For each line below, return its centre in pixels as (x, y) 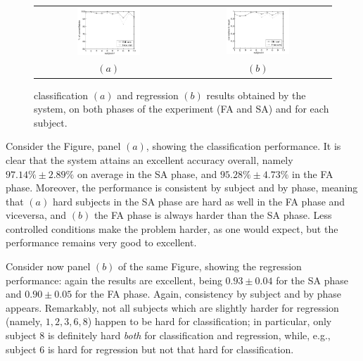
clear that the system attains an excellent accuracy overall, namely (149, 159)
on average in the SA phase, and (147, 173)
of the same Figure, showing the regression (210, 266)
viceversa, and (36, 215)
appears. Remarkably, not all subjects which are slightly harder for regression (172, 307)
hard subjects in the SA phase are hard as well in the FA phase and (199, 201)
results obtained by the (256, 95)
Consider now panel (48, 266)
